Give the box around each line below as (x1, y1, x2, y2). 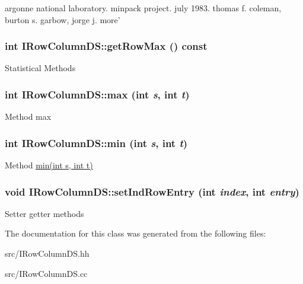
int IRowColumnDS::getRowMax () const (5, 39, 208, 53)
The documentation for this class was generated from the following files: (5, 227, 266, 240)
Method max (5, 110, 52, 123)
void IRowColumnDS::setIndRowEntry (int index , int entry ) (5, 184, 299, 199)
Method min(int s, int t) (5, 159, 93, 171)
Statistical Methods (5, 62, 76, 74)
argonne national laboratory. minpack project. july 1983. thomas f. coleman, (5, 2, 282, 14)
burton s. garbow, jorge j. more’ (5, 13, 120, 25)
